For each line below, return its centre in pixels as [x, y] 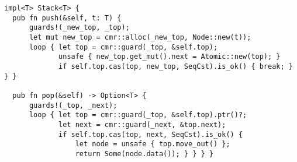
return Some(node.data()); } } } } [144, 154]
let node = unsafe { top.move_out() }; [153, 144]
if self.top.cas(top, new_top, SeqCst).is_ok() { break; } [176, 66]
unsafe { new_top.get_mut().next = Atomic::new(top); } [170, 57]
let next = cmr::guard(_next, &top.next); [142, 124]
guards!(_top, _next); [73, 105]
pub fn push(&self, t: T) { [67, 18]
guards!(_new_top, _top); [79, 28]
